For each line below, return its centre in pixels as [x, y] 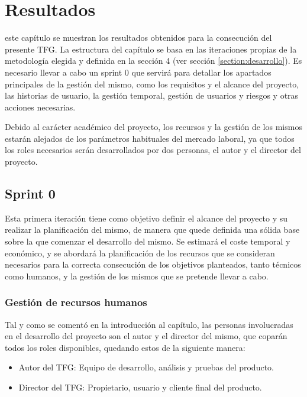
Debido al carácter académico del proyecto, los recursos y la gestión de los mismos [153, 127]
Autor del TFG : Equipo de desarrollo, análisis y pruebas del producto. [146, 367]
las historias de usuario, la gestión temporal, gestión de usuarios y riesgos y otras [152, 95]
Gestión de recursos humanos [76, 302]
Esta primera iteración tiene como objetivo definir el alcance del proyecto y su [146, 218]
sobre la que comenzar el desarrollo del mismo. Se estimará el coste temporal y [148, 241]
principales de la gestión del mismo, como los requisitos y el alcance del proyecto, [152, 84]
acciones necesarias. [40, 107]
